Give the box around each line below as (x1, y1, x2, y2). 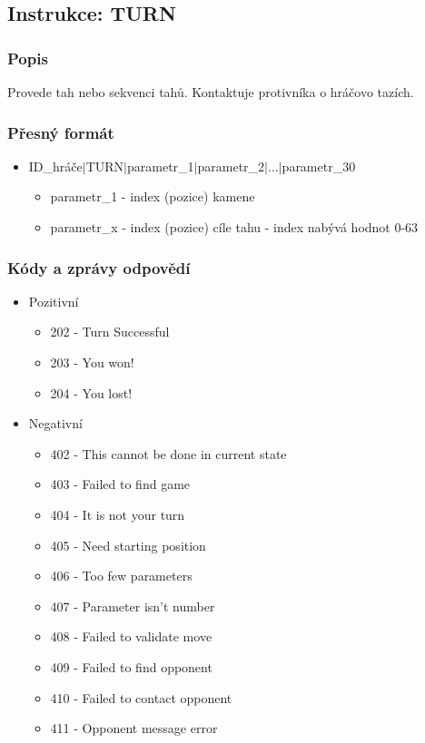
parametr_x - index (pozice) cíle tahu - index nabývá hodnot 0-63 (50, 218, 419, 236)
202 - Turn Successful (50, 322, 170, 341)
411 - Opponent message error (50, 719, 218, 738)
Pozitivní (28, 291, 79, 310)
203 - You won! (50, 353, 134, 371)
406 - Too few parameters (50, 566, 193, 585)
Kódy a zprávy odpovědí (7, 256, 191, 279)
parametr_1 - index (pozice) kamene (50, 187, 255, 206)
